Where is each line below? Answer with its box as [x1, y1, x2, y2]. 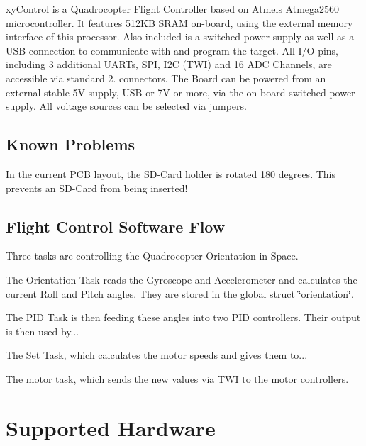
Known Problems [6, 133, 135, 155]
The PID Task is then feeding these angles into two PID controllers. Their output [6, 310, 361, 325]
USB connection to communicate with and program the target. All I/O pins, [6, 43, 338, 57]
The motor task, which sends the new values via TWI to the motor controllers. [6, 371, 349, 386]
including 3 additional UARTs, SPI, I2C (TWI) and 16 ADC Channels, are [6, 57, 332, 72]
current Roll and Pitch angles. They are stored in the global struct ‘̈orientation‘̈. [6, 286, 354, 301]
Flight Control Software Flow [6, 215, 226, 237]
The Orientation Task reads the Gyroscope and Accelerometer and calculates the [6, 272, 357, 286]
